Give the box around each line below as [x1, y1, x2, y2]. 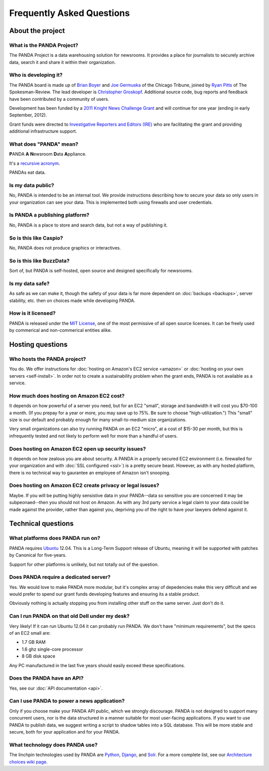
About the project [9, 26, 65, 35]
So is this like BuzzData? [9, 257, 70, 264]
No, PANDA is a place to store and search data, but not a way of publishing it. [9, 222, 168, 228]
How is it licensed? [9, 310, 56, 317]
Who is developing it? [9, 71, 63, 78]
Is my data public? [9, 182, 54, 189]
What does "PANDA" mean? [9, 140, 79, 147]
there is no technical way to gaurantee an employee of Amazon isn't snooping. [9, 470, 170, 476]
